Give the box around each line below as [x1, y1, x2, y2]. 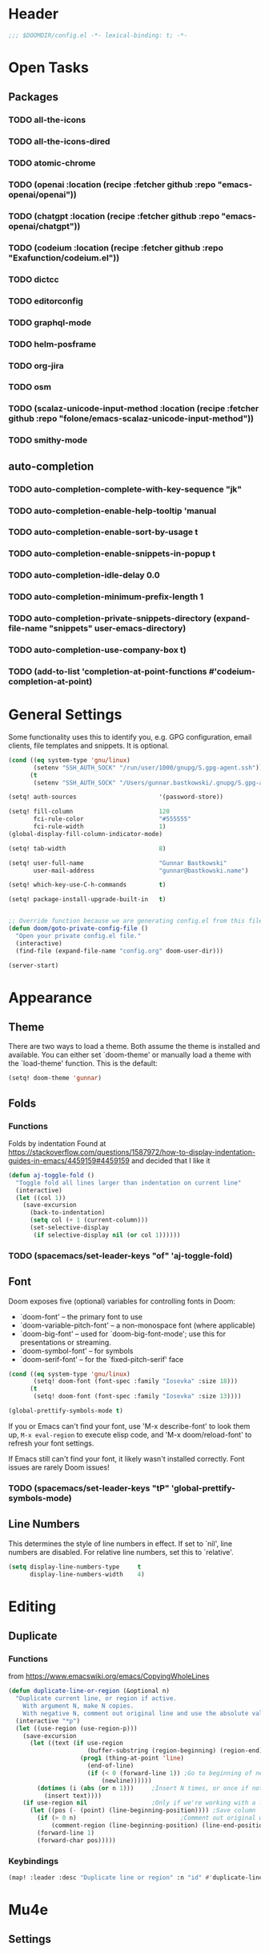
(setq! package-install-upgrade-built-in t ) [8, 895, 167, 904]
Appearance [8, 989, 93, 1006]
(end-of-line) [86, 1762, 134, 1770]
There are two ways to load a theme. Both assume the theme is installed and [8, 1042, 260, 1051]
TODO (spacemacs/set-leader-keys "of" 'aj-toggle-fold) [8, 1250, 233, 1261]
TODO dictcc [8, 274, 59, 285]
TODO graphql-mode [8, 316, 92, 328]
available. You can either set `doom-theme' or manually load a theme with [8, 1050, 252, 1060]
